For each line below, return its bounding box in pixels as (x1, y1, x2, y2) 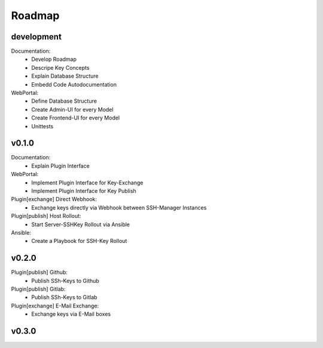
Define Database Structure (31, 97, 97, 104)
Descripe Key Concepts (31, 64, 90, 71)
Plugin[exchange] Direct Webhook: (11, 196, 97, 203)
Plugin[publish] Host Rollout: (11, 213, 81, 220)
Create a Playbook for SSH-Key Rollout (31, 238, 127, 245)
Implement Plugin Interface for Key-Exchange (31, 179, 144, 186)
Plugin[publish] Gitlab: (11, 285, 66, 292)
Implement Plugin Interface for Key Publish (31, 187, 137, 195)
